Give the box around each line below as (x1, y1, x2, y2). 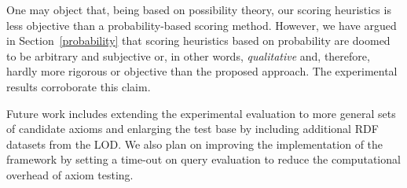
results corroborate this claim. (6, 78, 151, 94)
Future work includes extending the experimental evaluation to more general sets (6, 105, 396, 121)
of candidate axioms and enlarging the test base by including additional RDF (6, 120, 379, 137)
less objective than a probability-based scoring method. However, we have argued (6, 17, 397, 33)
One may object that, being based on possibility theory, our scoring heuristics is (6, 2, 391, 17)
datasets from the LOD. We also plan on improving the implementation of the (6, 135, 383, 152)
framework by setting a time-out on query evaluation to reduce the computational (6, 151, 401, 168)
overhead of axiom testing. (6, 166, 134, 182)
